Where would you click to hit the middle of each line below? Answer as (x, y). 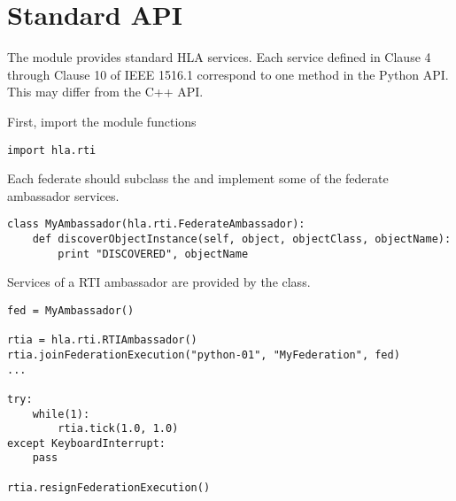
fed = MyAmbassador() (71, 310)
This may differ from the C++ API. (105, 92)
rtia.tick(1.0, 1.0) (118, 429)
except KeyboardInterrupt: (86, 443)
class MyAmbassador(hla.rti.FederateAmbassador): (156, 224)
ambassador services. (63, 195)
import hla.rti (52, 150)
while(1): (61, 414)
